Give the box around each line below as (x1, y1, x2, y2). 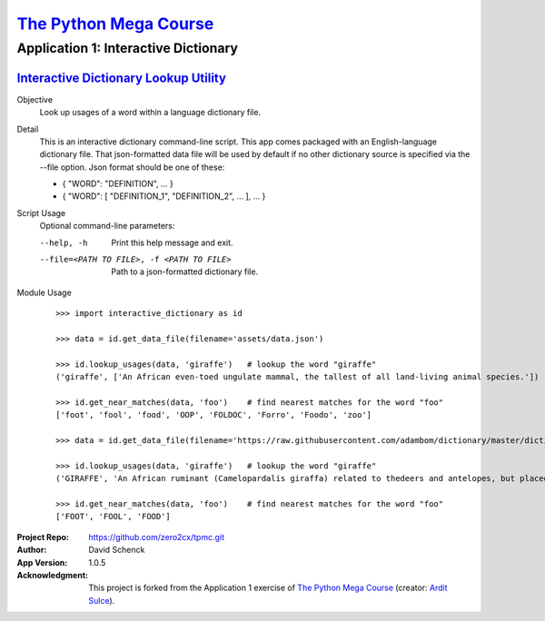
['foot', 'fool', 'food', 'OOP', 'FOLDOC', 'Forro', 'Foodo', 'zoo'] (55, 409, 372, 420)
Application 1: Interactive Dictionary (16, 40, 238, 56)
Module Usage (16, 287, 72, 298)
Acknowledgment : (16, 570, 88, 580)
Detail (16, 123, 39, 134)
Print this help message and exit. (111, 237, 233, 248)
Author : (16, 545, 47, 556)
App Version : (16, 557, 68, 567)
